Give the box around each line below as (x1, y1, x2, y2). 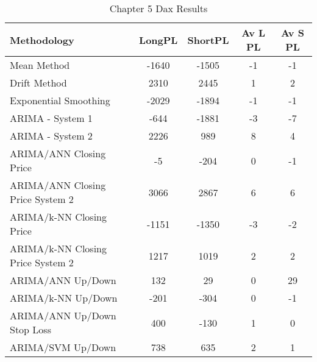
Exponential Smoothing (10, 93, 110, 107)
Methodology (10, 32, 74, 47)
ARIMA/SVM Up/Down (10, 340, 116, 354)
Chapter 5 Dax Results (109, 1, 208, 15)
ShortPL (187, 32, 229, 47)
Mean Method (10, 58, 70, 72)
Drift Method (10, 76, 67, 90)
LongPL (139, 32, 178, 47)
